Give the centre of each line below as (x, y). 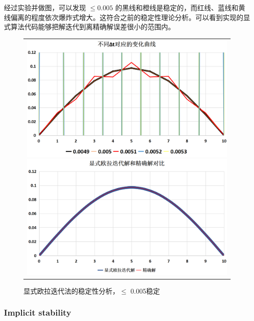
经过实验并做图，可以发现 (45, 7)
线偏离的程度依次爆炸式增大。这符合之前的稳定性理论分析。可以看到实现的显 (127, 17)
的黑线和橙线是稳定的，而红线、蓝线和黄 (180, 7)
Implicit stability (38, 312)
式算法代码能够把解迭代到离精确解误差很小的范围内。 (89, 27)
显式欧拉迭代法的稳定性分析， (71, 290)
